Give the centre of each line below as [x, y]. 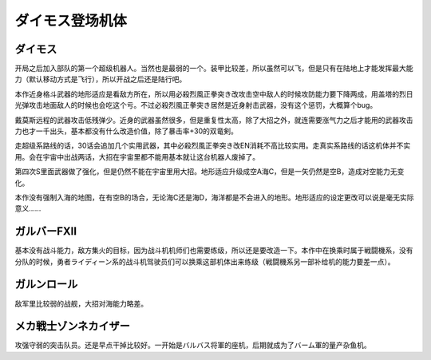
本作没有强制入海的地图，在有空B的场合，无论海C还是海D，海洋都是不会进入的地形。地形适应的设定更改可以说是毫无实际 [214, 197]
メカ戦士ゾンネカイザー [73, 326]
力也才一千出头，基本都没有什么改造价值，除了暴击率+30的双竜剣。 [127, 131]
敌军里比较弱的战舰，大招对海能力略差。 [81, 303]
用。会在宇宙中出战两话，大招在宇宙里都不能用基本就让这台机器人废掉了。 [137, 156]
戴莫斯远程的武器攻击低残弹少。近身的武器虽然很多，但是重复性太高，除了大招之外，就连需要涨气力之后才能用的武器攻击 [214, 120]
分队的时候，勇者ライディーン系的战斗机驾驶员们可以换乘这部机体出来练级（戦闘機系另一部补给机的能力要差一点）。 [205, 261]
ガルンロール [46, 285]
